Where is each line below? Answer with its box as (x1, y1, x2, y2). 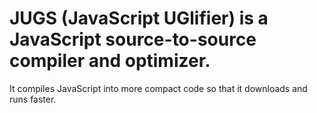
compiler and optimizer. (9, 50, 211, 72)
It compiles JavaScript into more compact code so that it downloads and (9, 82, 308, 94)
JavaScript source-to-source (9, 28, 257, 51)
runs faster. (9, 93, 57, 105)
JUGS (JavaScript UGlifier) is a (9, 7, 269, 30)
